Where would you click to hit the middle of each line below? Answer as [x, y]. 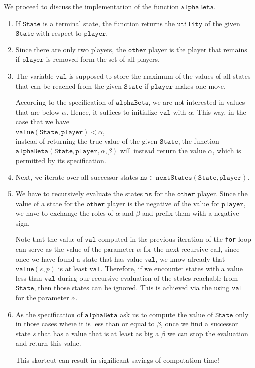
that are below [37, 112]
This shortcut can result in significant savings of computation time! [117, 359]
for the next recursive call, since [191, 249]
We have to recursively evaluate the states [79, 193]
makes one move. [200, 85]
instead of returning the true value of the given [87, 141]
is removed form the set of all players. [103, 59]
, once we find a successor [200, 324]
